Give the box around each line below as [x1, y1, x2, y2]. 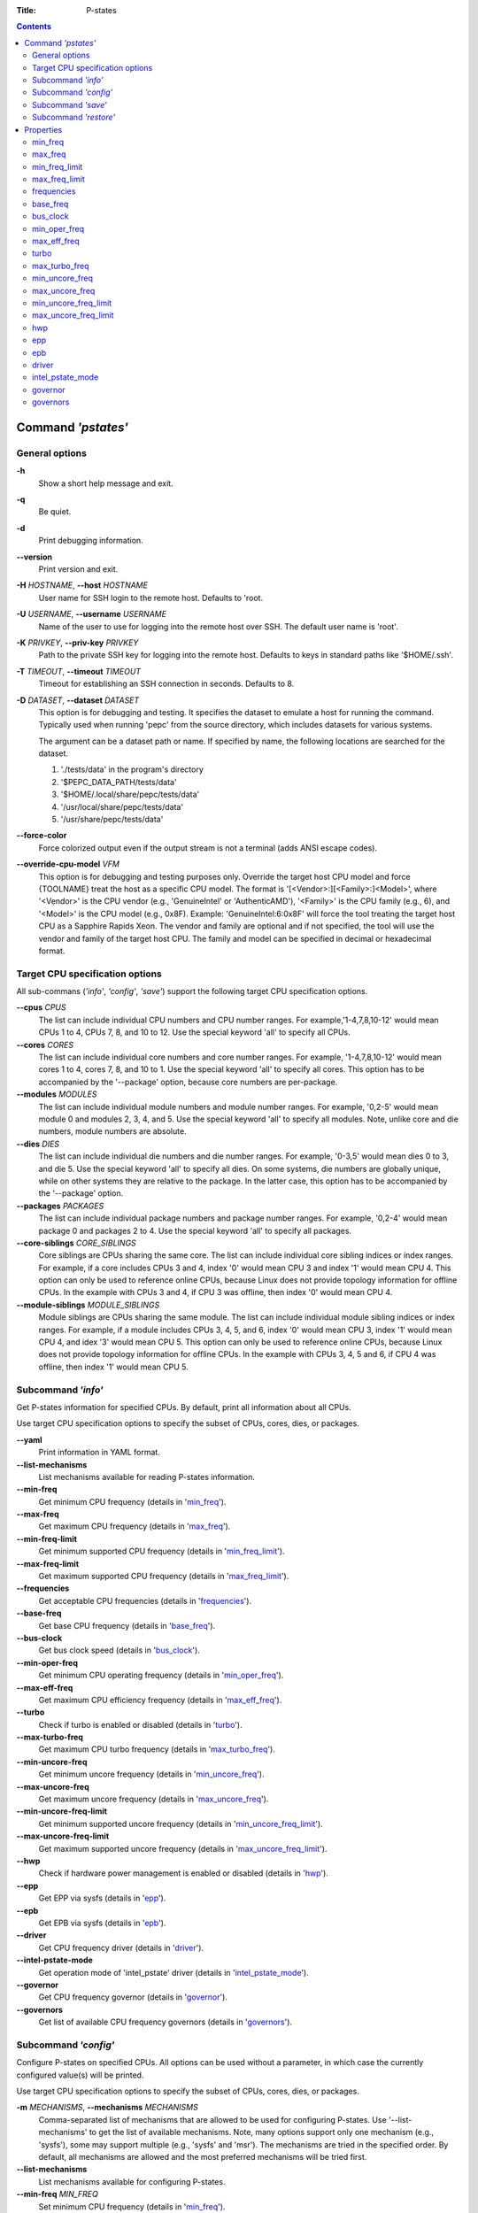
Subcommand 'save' [32, 99, 108, 110]
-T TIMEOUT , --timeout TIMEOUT [16, 666, 142, 676]
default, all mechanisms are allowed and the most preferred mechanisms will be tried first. [38, 2151, 367, 2162]
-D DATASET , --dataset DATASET [16, 695, 140, 706]
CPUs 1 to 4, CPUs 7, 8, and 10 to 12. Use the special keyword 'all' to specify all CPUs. [38, 1027, 351, 1037]
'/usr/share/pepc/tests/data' [60, 814, 164, 825]
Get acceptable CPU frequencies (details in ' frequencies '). [38, 1595, 252, 1606]
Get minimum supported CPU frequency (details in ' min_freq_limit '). [38, 1546, 285, 1557]
